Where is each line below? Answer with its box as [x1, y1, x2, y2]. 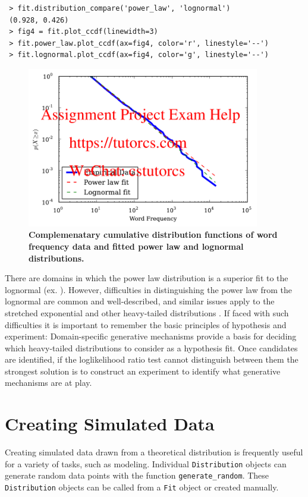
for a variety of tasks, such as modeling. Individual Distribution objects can [5, 457, 287, 470]
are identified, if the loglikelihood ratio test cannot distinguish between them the [5, 353, 298, 366]
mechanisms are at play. [5, 376, 92, 389]
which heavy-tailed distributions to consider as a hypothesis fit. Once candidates [5, 341, 298, 354]
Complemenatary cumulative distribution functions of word [29, 228, 278, 241]
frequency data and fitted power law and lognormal [29, 240, 244, 252]
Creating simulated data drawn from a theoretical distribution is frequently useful [5, 446, 303, 458]
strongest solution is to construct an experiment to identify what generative [5, 364, 281, 377]
